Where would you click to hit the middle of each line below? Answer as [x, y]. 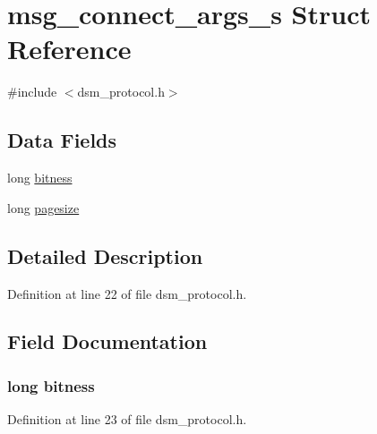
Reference [69, 49]
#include [32, 92]
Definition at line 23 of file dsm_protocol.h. [127, 419]
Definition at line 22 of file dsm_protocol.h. [127, 293]
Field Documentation [107, 341]
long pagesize [43, 207]
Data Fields [62, 140]
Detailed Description [105, 255]
